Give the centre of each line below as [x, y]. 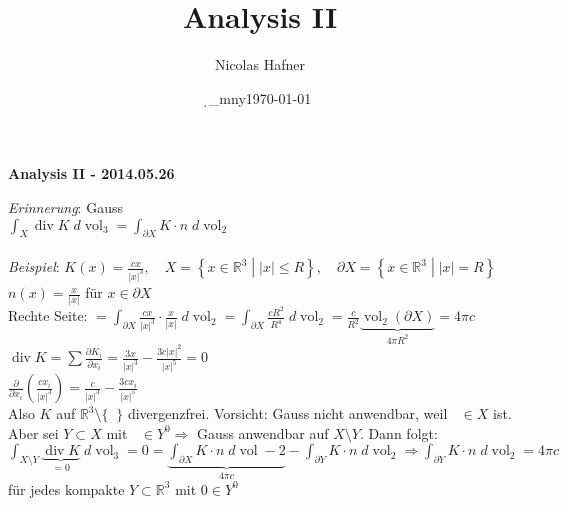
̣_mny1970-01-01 [260, 97]
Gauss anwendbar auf [263, 432]
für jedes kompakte [66, 488]
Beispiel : [34, 266]
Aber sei [33, 432]
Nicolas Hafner [260, 64]
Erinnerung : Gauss [65, 206]
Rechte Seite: [48, 315]
